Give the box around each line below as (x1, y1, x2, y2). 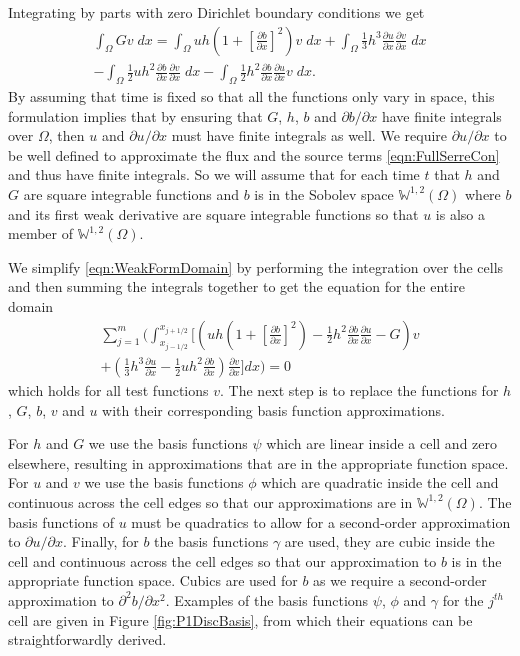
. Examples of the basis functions (165, 589, 369, 610)
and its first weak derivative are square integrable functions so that (8, 203, 419, 224)
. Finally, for (63, 531, 139, 552)
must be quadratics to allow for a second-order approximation (131, 511, 511, 532)
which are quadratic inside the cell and (261, 472, 499, 493)
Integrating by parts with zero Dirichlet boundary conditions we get (8, 2, 425, 22)
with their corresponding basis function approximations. (102, 399, 445, 420)
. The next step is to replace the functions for (220, 380, 499, 400)
